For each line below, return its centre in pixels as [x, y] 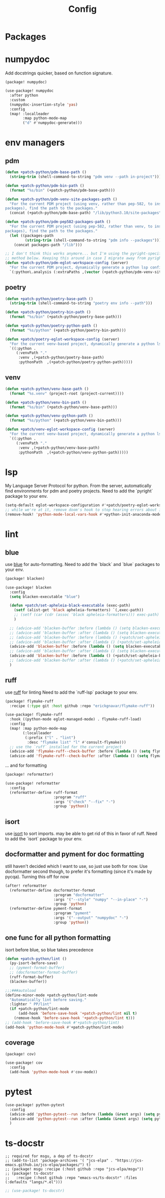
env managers [35, 143]
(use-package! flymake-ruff [34, 715]
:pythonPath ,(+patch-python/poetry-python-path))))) [75, 362]
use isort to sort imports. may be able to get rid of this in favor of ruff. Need [81, 834]
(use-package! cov [24, 1063]
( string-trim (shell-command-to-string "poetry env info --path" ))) [81, 303]
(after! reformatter [26, 886]
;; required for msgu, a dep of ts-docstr [49, 1156]
